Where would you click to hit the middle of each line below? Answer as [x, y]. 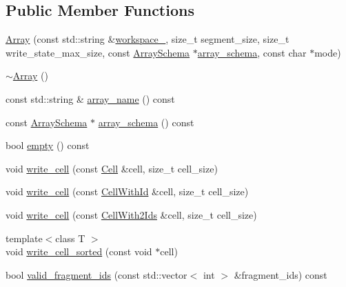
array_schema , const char [252, 52]
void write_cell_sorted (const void [79, 251]
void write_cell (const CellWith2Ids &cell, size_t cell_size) [131, 214]
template [24, 238]
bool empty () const [48, 145]
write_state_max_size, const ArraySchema [98, 52]
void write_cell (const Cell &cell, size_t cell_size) [112, 168]
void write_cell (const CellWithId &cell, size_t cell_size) [127, 191]
